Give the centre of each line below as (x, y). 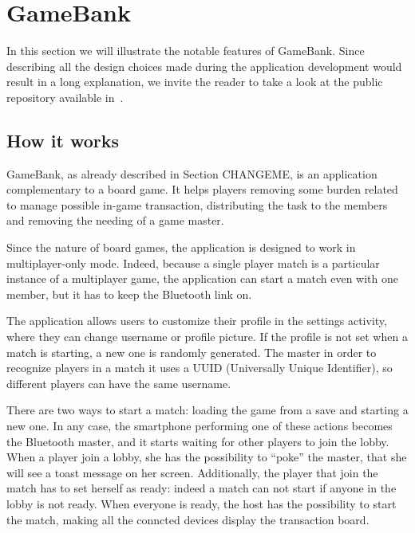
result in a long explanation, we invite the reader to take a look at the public (195, 82)
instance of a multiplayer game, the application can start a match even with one (202, 278)
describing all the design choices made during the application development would (204, 66)
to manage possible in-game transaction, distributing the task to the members (197, 204)
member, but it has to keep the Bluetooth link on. (129, 294)
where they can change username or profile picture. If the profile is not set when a (207, 337)
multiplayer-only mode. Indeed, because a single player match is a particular (193, 263)
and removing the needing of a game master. (115, 220)
